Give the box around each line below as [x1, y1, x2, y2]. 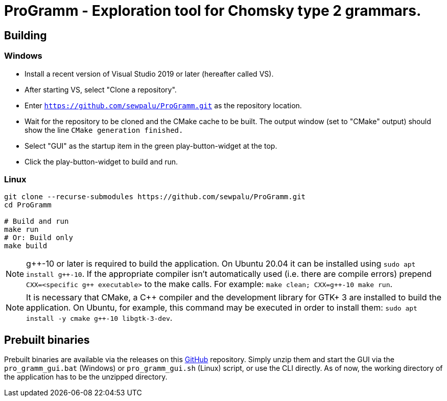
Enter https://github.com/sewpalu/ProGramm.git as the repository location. [25, 101, 302, 110]
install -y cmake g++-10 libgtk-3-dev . [26, 313, 173, 323]
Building [4, 29, 47, 42]
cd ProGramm [4, 201, 52, 209]
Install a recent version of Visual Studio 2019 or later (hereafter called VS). [25, 69, 274, 78]
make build [4, 242, 48, 250]
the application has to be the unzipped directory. [4, 372, 168, 382]
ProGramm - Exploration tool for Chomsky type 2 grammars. [4, 2, 421, 19]
